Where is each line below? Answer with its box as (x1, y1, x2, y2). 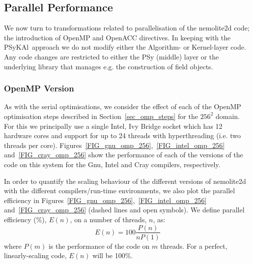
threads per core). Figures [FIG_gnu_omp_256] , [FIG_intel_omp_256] (4, 140, 225, 150)
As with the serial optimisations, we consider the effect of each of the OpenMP (4, 101, 241, 112)
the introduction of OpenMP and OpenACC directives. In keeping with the (4, 32, 231, 42)
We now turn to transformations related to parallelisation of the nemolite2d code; (4, 23, 250, 33)
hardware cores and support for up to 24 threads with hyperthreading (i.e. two (4, 130, 241, 141)
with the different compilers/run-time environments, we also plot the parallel (4, 185, 235, 196)
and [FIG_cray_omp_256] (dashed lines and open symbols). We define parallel (4, 205, 245, 215)
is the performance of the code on (48, 240, 150, 251)
